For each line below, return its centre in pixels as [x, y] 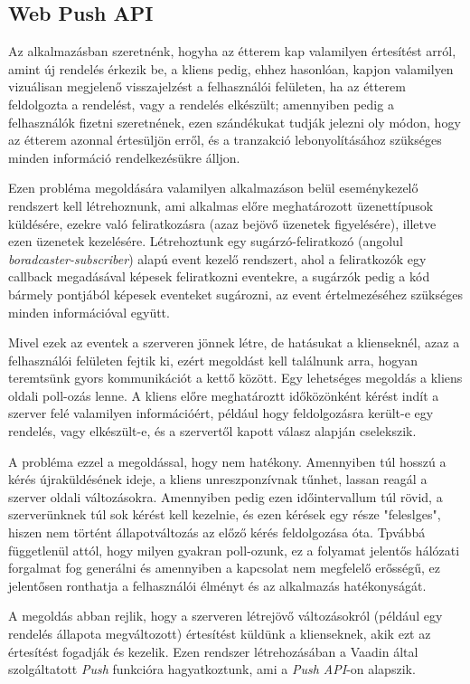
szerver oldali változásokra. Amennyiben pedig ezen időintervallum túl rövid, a [226, 496]
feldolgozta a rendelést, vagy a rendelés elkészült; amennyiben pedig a [201, 104]
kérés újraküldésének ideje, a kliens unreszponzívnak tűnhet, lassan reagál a [218, 479]
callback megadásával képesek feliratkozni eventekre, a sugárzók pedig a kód [219, 276]
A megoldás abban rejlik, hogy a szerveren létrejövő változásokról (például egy [226, 616]
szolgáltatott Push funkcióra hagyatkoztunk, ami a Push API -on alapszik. [212, 669]
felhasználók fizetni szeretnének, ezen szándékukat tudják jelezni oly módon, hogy [235, 122]
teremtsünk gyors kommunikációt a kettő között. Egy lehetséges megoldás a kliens [235, 378]
